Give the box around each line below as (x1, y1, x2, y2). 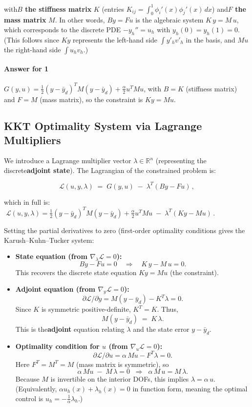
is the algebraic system (135, 15, 204, 25)
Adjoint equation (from (15, 283, 96, 294)
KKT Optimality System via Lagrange (4, 118, 202, 133)
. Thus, (157, 304, 178, 314)
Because (15, 374, 40, 384)
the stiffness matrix (25, 3, 92, 14)
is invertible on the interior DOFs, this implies (50, 374, 189, 384)
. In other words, (55, 15, 105, 25)
